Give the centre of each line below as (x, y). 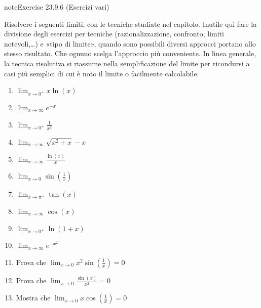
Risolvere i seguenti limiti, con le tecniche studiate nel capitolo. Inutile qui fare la (130, 24)
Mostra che (33, 298)
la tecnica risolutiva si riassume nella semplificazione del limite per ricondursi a (127, 63)
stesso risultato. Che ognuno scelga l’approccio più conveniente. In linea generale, (130, 53)
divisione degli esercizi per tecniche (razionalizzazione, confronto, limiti (114, 34)
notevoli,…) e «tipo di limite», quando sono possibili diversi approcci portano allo (130, 43)
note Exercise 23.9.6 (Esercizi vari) (57, 7)
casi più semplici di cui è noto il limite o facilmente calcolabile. (102, 73)
